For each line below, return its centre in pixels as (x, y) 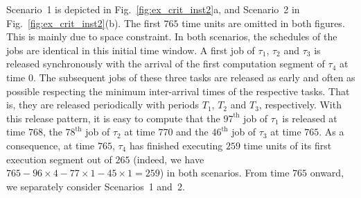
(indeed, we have (169, 159)
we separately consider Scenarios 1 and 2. (96, 186)
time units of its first (288, 145)
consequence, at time (51, 145)
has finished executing (176, 145)
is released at (310, 118)
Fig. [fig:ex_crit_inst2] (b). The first (83, 23)
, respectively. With (300, 105)
